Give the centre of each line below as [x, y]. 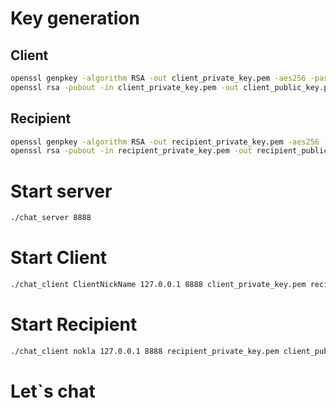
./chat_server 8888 [51, 218]
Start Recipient [74, 324]
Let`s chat [53, 391]
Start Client [59, 258]
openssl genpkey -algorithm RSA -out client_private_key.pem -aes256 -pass [171, 78]
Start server [61, 191]
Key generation [75, 18]
